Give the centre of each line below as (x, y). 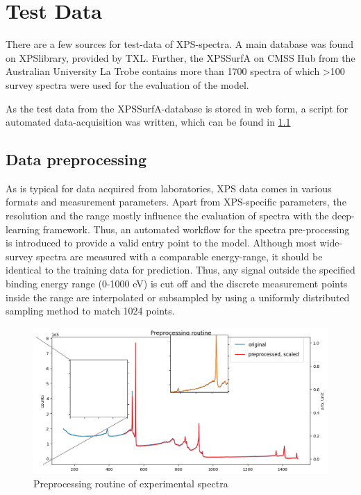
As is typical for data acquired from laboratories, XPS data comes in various (169, 188)
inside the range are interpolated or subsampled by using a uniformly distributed (178, 297)
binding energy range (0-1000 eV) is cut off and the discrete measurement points (177, 284)
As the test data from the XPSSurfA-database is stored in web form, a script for (177, 108)
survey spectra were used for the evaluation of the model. (127, 84)
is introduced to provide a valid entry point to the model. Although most (161, 243)
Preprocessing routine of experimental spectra (131, 484)
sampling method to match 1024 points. (90, 311)
